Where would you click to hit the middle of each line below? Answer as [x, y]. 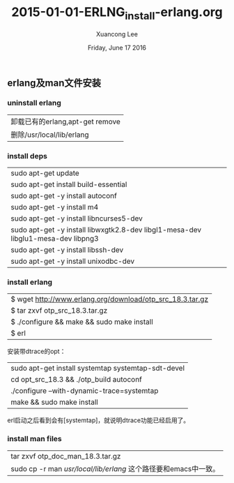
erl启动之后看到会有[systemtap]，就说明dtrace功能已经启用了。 [99, 420]
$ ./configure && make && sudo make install [82, 322]
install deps [27, 156]
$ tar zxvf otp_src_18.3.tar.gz [59, 311]
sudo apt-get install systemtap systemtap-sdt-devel [98, 369]
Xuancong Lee [117, 34]
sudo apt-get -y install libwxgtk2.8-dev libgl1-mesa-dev [106, 230]
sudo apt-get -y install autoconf [64, 196]
